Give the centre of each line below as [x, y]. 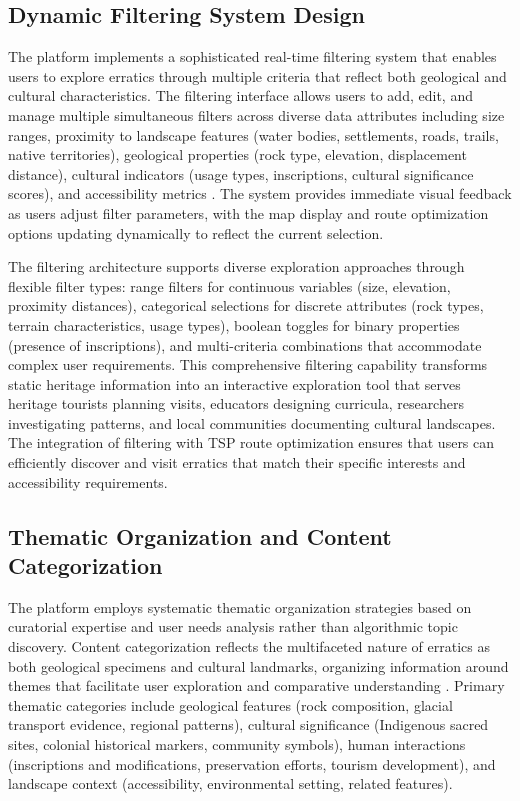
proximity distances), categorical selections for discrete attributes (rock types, [246, 305]
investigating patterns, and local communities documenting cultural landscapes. [252, 422]
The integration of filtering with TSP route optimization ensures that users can [251, 442]
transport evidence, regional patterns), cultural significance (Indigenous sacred [248, 724]
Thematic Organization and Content [200, 535]
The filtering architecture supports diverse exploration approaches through [236, 266]
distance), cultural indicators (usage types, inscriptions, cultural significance [241, 173]
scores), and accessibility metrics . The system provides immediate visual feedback [260, 193]
